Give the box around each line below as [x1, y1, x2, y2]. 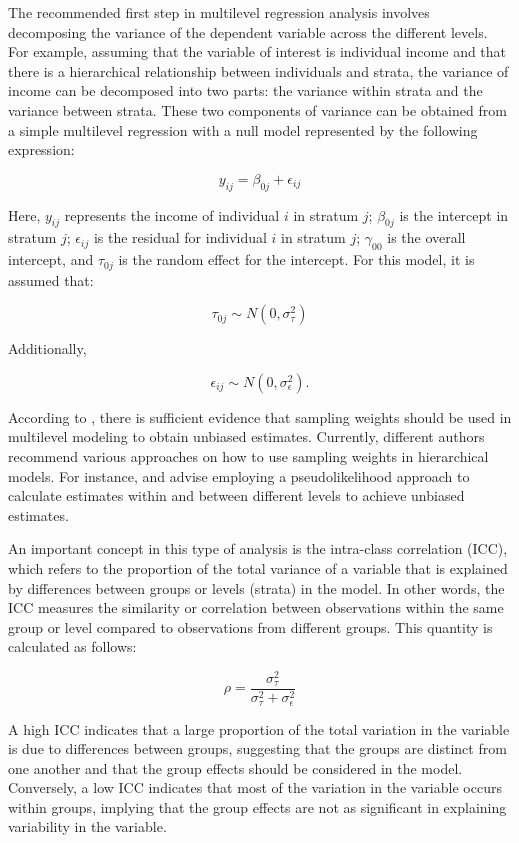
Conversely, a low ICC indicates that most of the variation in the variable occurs [8, 777, 502, 798]
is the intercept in [399, 204, 509, 225]
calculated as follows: [8, 636, 137, 657]
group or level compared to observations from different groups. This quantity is [8, 616, 493, 637]
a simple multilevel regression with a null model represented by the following [8, 119, 478, 140]
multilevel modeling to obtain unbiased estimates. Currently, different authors [8, 426, 485, 447]
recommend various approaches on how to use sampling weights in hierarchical [8, 445, 489, 466]
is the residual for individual [93, 227, 267, 248]
